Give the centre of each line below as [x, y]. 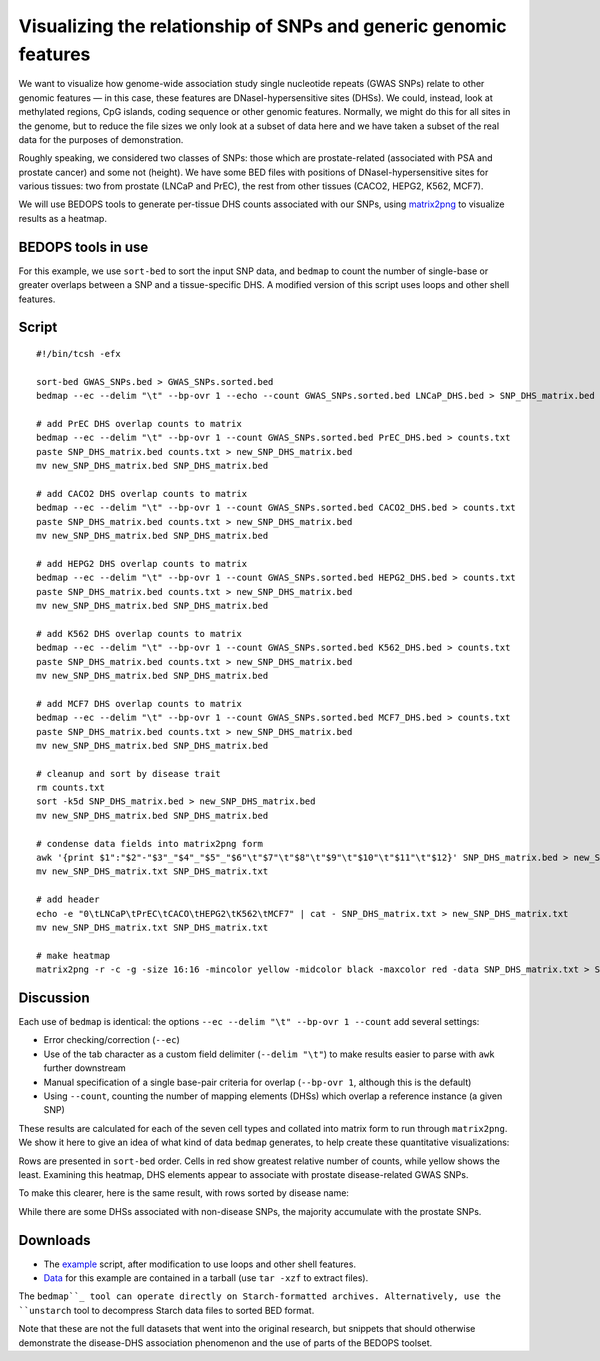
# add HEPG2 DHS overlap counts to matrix [142, 563]
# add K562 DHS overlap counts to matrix [139, 633]
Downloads [54, 1240]
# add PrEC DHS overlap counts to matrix [139, 423]
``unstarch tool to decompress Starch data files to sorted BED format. [166, 1310]
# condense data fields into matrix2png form [150, 843]
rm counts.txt [70, 788]
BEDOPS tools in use [83, 246]
